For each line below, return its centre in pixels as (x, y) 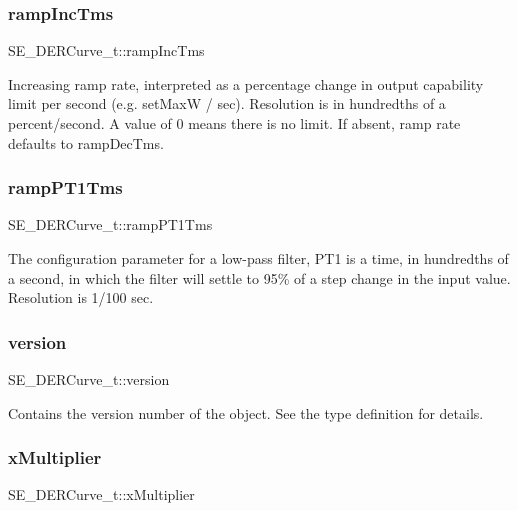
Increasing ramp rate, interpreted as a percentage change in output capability (246, 83)
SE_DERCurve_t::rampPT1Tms (110, 224)
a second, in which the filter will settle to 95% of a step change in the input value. (259, 277)
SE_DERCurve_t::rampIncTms (106, 50)
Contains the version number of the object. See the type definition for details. (246, 412)
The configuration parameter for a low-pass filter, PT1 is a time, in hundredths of (258, 258)
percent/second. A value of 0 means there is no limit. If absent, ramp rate (234, 123)
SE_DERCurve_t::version (89, 379)
